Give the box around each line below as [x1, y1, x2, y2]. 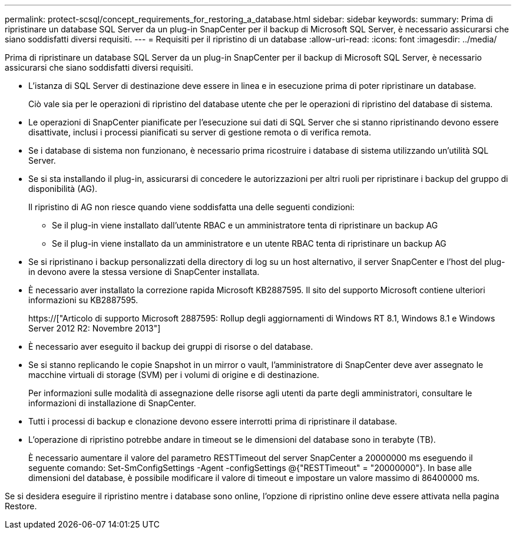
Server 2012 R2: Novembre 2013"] [28, 323, 161, 333]
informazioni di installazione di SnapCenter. [28, 398, 196, 408]
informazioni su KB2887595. [28, 295, 138, 305]
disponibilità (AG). [28, 184, 98, 194]
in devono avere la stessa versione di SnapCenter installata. [28, 267, 260, 277]
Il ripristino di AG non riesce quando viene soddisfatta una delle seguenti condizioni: [28, 202, 355, 212]
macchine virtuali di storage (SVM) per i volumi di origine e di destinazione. [28, 370, 319, 380]
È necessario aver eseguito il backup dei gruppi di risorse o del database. [28, 341, 313, 351]
